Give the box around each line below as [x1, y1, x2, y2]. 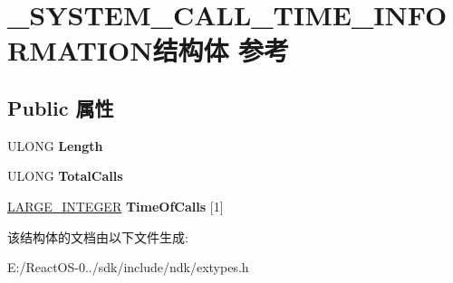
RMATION [7, 32, 153, 69]
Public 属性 [7, 93, 114, 121]
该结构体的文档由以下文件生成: [7, 227, 188, 246]
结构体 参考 [152, 32, 290, 69]
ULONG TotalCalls [7, 166, 123, 185]
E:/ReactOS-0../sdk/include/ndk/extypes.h [7, 258, 249, 277]
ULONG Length [7, 136, 103, 155]
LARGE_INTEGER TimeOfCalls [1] [7, 196, 224, 215]
